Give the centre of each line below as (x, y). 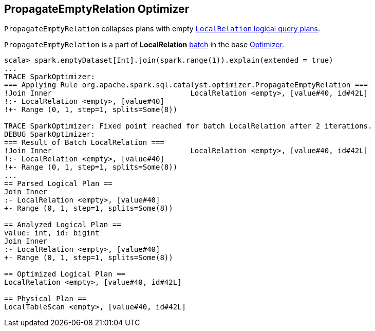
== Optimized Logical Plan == (65, 274)
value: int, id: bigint (52, 233)
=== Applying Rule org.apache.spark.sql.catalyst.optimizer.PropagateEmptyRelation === (186, 85)
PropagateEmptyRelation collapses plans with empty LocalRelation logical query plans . (162, 29)
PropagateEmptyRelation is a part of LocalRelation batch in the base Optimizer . (144, 45)
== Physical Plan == (45, 299)
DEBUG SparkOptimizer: (50, 134)
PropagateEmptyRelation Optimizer (97, 9)
